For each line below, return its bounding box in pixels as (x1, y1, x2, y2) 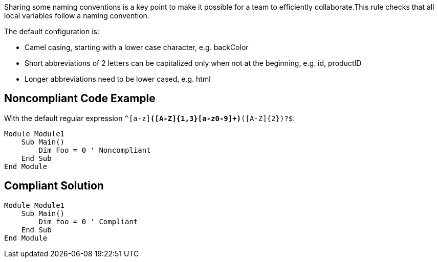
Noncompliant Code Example (4, 92, 156, 105)
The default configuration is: (4, 27, 99, 36)
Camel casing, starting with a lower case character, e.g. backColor (25, 43, 249, 52)
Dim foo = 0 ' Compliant (38, 217, 138, 226)
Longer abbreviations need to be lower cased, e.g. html (25, 75, 211, 83)
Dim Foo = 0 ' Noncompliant (38, 146, 151, 154)
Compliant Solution (4, 179, 104, 193)
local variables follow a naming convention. (4, 11, 149, 20)
